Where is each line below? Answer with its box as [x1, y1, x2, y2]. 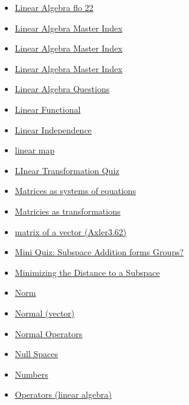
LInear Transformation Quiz [14, 164, 120, 176]
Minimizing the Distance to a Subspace [14, 266, 160, 278]
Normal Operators [14, 327, 83, 340]
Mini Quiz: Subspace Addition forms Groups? [14, 246, 184, 258]
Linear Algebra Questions [14, 82, 110, 95]
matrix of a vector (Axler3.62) [14, 225, 127, 238]
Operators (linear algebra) [14, 388, 112, 401]
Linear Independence [14, 123, 92, 136]
